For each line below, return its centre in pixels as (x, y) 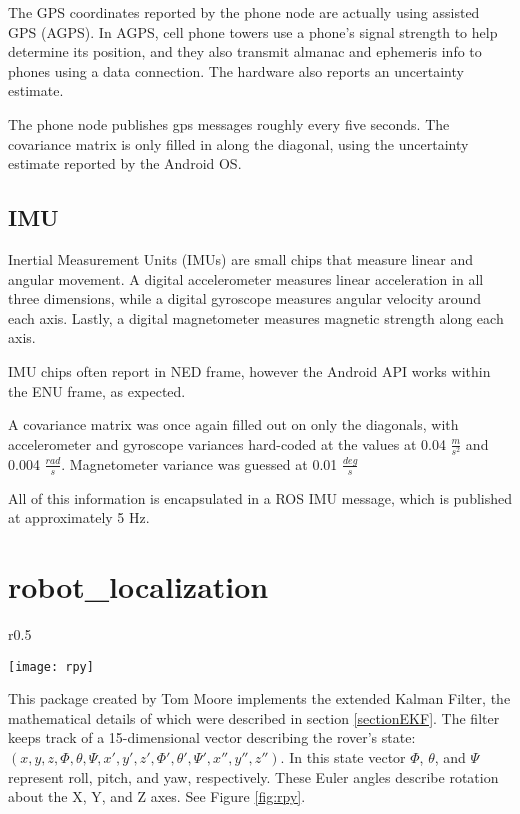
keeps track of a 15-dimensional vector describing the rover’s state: (212, 737)
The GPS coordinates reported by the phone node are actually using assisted (244, 12)
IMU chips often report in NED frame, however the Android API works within (249, 370)
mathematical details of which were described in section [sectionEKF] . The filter (254, 717)
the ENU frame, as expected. (97, 390)
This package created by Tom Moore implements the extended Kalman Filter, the (259, 698)
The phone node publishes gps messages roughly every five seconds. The (229, 123)
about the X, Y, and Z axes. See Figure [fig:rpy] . (157, 796)
